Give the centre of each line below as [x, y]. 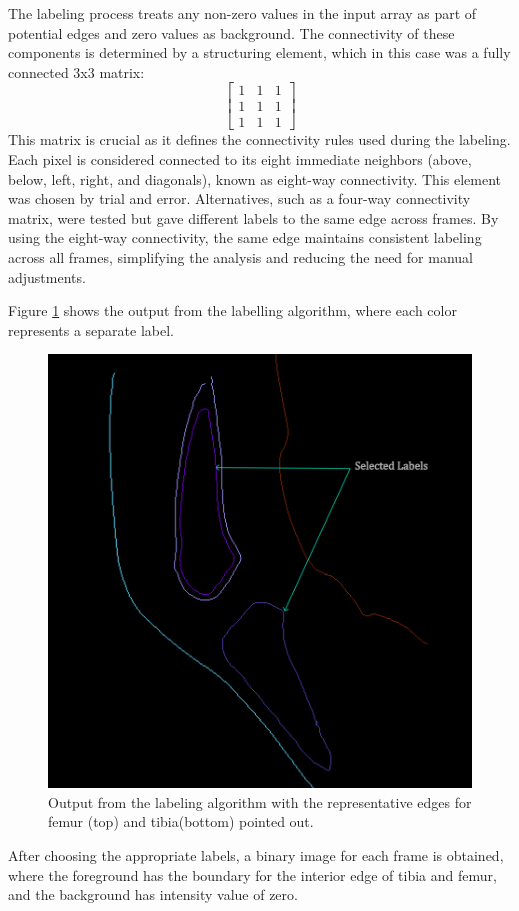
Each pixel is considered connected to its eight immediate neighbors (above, [240, 159]
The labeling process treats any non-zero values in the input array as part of [242, 13]
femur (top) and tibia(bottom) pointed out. [181, 821]
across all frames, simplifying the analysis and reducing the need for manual [240, 257]
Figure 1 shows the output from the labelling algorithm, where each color [232, 310]
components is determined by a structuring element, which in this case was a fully [259, 52]
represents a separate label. [91, 329]
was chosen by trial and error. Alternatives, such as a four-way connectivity [239, 198]
